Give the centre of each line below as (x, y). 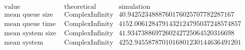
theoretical (80, 7)
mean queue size (29, 15)
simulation (135, 7)
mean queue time (30, 24)
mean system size (30, 34)
